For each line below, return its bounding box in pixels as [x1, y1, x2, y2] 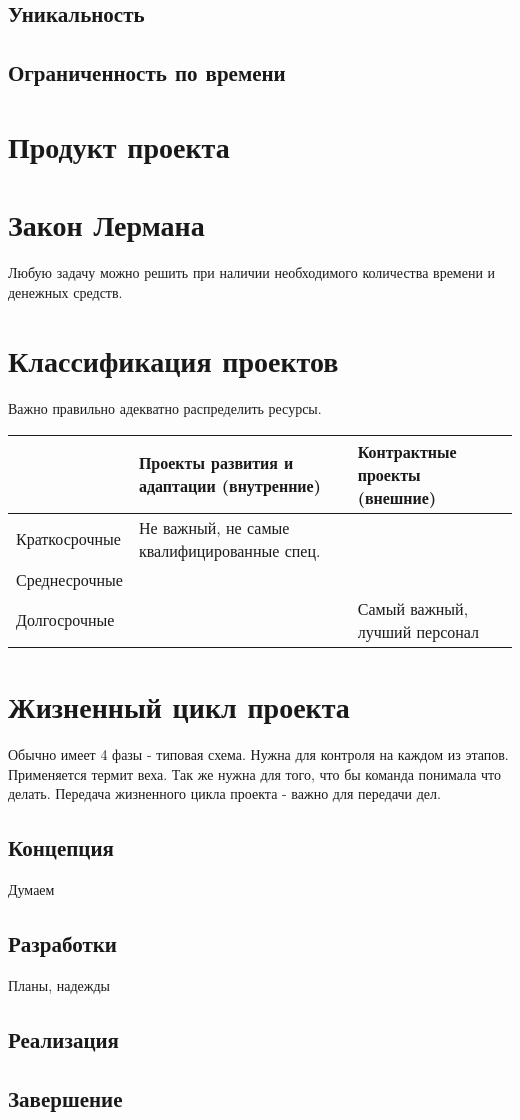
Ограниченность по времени [8, 57, 286, 88]
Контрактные [357, 439, 457, 463]
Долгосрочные [16, 608, 115, 632]
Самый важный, [357, 596, 469, 620]
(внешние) [357, 485, 437, 509]
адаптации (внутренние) [138, 474, 321, 498]
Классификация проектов [8, 340, 339, 381]
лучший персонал [357, 619, 480, 643]
